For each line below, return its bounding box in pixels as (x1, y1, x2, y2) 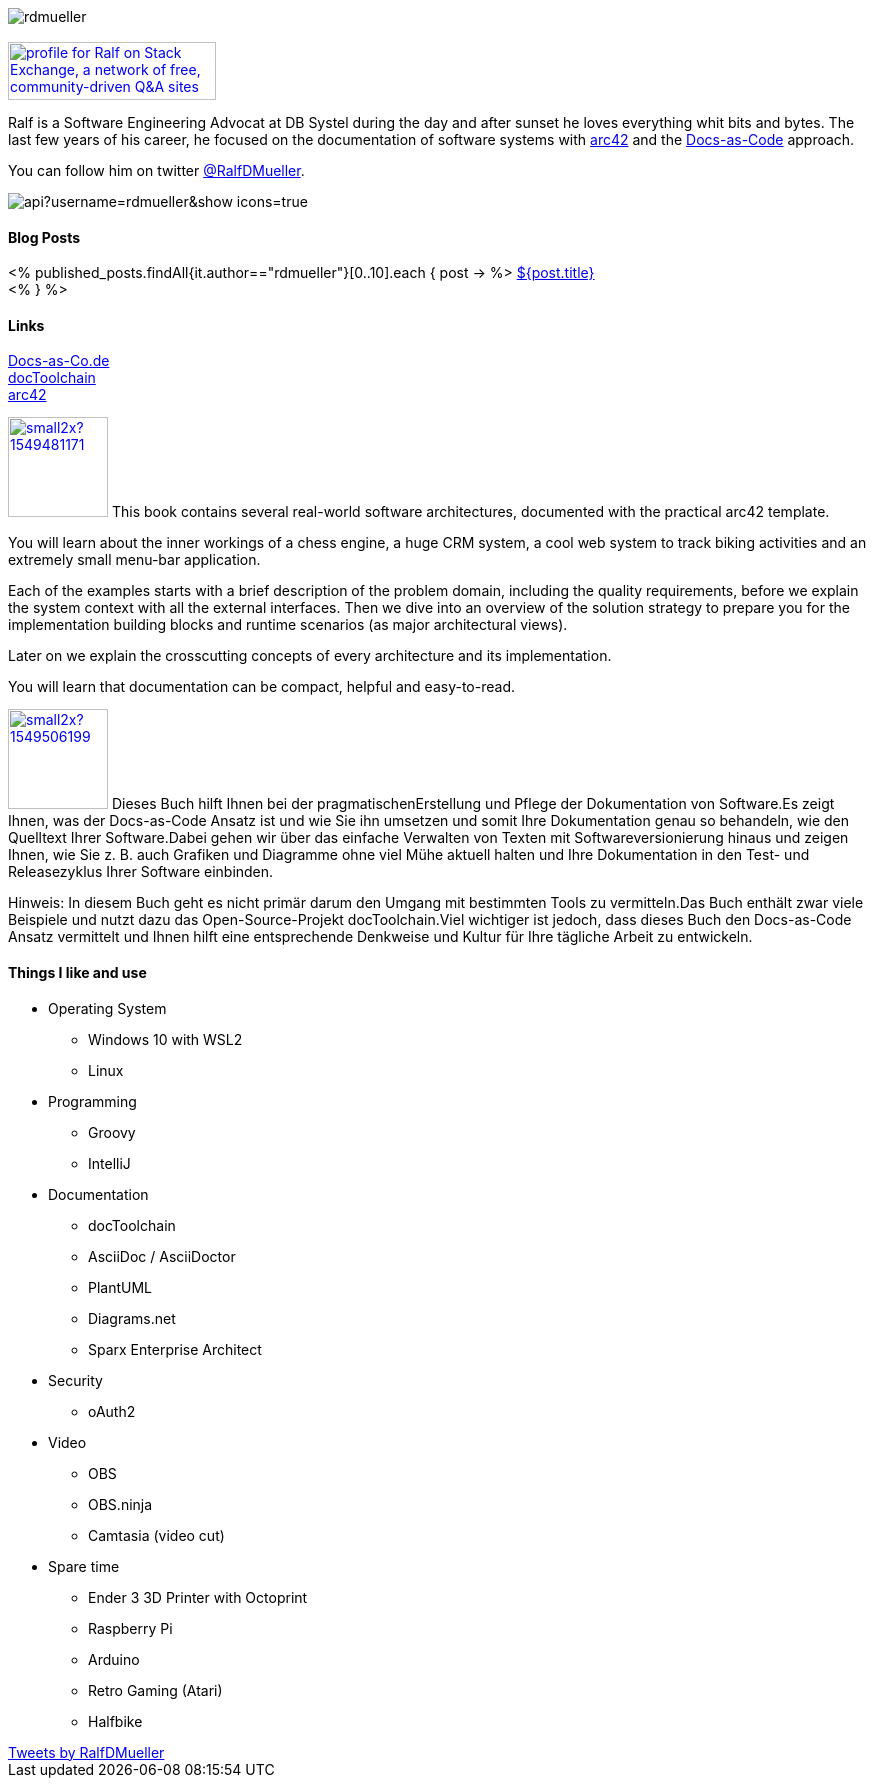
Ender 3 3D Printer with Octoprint (88, 1588, 308, 1606)
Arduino (88, 1650, 140, 1668)
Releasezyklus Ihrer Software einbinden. (8, 863, 274, 881)
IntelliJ (88, 1154, 131, 1172)
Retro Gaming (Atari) (88, 1681, 223, 1699)
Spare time (48, 1557, 120, 1575)
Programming (48, 1092, 137, 1110)
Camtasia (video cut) (88, 1526, 225, 1544)
